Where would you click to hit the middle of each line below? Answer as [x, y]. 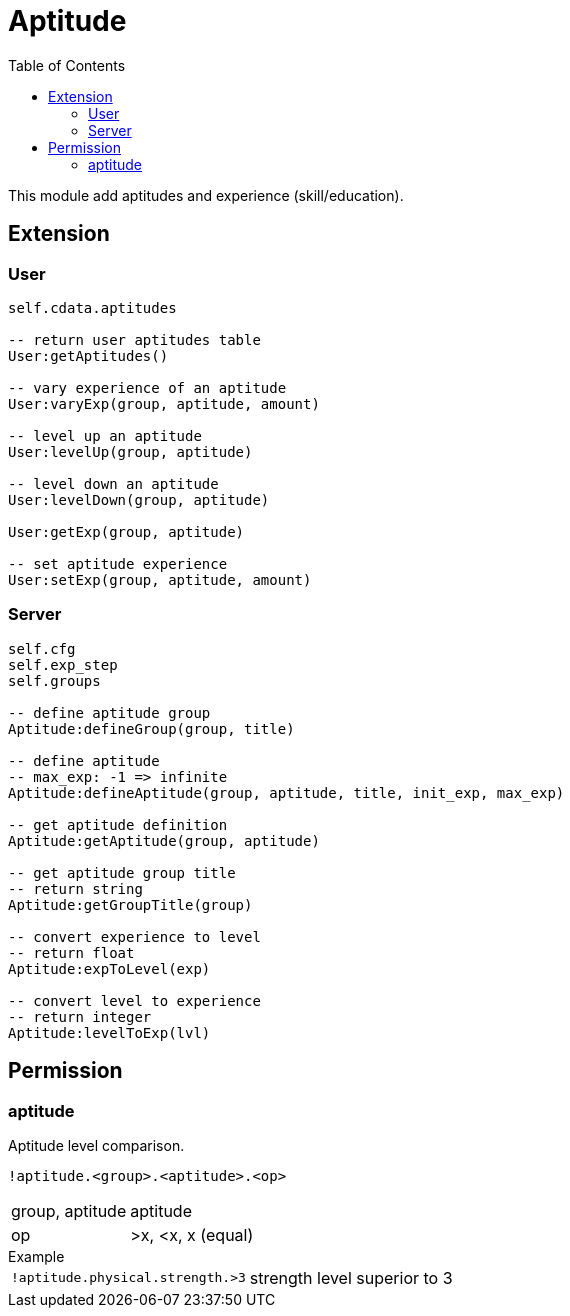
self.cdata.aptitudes [92, 307]
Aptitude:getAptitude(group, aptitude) [164, 840]
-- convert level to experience [134, 1000]
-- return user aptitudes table [134, 339]
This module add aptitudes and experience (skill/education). [206, 195]
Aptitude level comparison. [96, 1145]
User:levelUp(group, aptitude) [130, 451]
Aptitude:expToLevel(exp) [109, 968]
